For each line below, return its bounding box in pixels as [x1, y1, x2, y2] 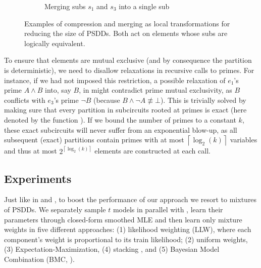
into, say [45, 85, 71, 95]
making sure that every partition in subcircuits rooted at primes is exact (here [4, 104, 247, 115]
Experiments [4, 170, 72, 186]
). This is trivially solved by [160, 94, 246, 105]
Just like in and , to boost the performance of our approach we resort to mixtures [4, 194, 257, 205]
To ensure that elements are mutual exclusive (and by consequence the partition [4, 55, 252, 65]
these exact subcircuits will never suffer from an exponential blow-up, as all [4, 124, 237, 135]
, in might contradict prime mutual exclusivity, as [79, 85, 232, 95]
